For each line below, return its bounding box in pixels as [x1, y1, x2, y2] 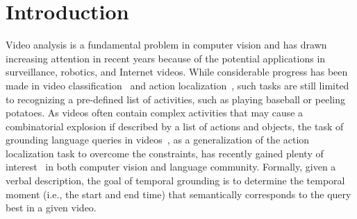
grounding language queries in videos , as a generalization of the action [6, 132, 310, 147]
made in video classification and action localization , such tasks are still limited [6, 78, 349, 92]
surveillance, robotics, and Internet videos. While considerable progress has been [6, 64, 348, 79]
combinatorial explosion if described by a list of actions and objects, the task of [6, 119, 344, 133]
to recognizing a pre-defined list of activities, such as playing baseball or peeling [6, 91, 345, 106]
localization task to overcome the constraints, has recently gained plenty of [6, 146, 324, 160]
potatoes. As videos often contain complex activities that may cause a [6, 105, 304, 120]
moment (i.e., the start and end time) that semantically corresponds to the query [6, 186, 351, 201]
